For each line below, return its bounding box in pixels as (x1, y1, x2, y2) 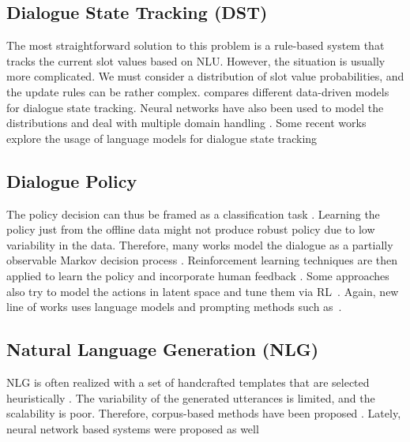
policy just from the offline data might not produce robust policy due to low (6, 221, 375, 238)
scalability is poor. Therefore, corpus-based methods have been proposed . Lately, (6, 405, 401, 421)
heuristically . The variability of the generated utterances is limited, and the (6, 389, 375, 406)
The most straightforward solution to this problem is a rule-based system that (6, 37, 385, 54)
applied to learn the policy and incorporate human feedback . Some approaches (6, 267, 389, 283)
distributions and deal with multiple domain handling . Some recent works (6, 114, 367, 131)
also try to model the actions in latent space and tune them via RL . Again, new (6, 283, 399, 299)
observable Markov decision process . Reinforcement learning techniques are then (6, 252, 398, 268)
